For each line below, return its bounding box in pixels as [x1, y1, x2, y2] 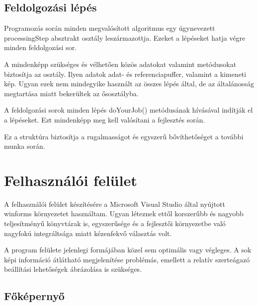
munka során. [4, 141, 45, 151]
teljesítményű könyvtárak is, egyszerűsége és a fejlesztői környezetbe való [4, 218, 226, 229]
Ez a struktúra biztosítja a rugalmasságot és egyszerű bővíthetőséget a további [4, 131, 244, 141]
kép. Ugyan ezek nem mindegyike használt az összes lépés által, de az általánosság [4, 78, 254, 89]
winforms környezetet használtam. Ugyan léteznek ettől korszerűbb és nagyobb [4, 208, 244, 219]
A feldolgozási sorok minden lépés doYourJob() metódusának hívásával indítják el [4, 105, 253, 115]
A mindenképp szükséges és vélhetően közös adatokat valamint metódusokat [4, 59, 237, 69]
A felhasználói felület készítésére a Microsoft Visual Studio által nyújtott [4, 198, 225, 209]
